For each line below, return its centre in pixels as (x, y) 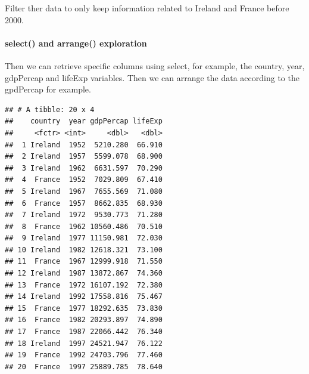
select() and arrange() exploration (76, 43)
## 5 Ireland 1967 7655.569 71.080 (84, 191)
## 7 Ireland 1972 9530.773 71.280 (84, 215)
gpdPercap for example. (48, 89)
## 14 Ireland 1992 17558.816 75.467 (84, 297)
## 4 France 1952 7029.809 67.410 (84, 180)
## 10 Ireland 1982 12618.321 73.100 (84, 250)
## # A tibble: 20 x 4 (50, 109)
